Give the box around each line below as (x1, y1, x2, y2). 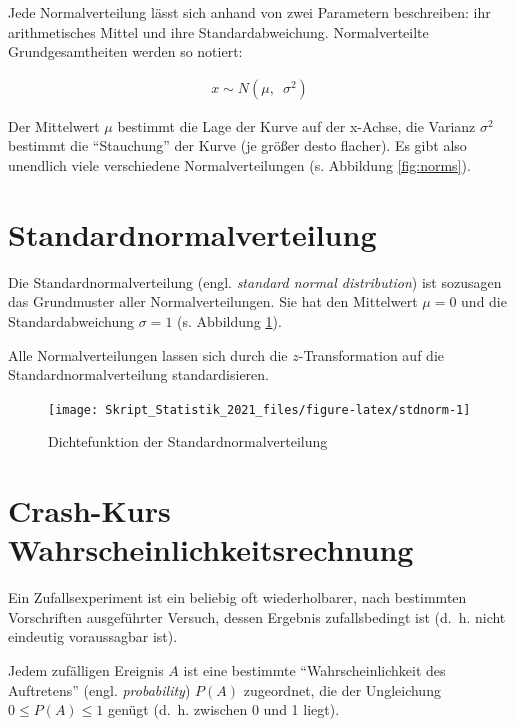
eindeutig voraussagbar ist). (8, 626, 178, 647)
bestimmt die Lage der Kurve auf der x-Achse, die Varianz (117, 115, 476, 136)
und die (461, 291, 507, 312)
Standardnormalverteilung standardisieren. (8, 364, 269, 385)
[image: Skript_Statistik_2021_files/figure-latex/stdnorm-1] (48, 402, 471, 417)
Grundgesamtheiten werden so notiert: (8, 41, 243, 62)
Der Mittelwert (8, 115, 100, 136)
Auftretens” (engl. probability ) (8, 679, 191, 700)
